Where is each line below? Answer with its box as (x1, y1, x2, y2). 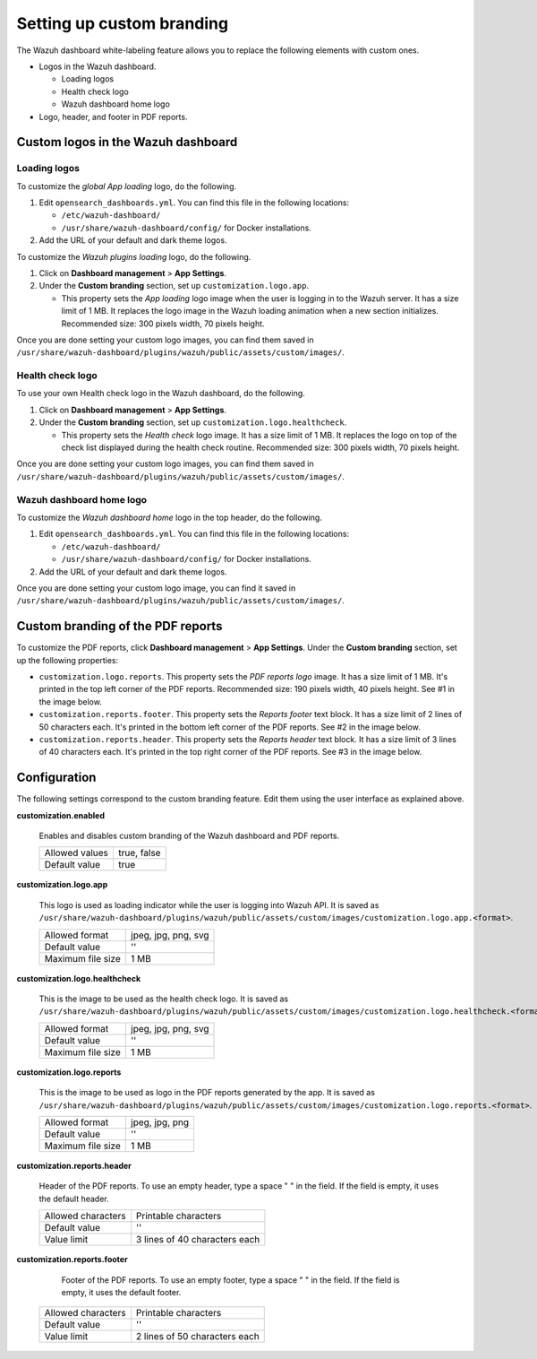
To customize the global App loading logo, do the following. (16, 180, 237, 192)
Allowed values (44, 847, 109, 860)
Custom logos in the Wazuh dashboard (16, 134, 238, 150)
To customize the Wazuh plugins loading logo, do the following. (16, 251, 251, 262)
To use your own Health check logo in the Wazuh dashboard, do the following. (16, 388, 306, 399)
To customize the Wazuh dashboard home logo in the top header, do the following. (16, 512, 322, 523)
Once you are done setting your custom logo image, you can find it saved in (16, 583, 296, 593)
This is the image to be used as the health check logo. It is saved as (38, 993, 289, 1004)
